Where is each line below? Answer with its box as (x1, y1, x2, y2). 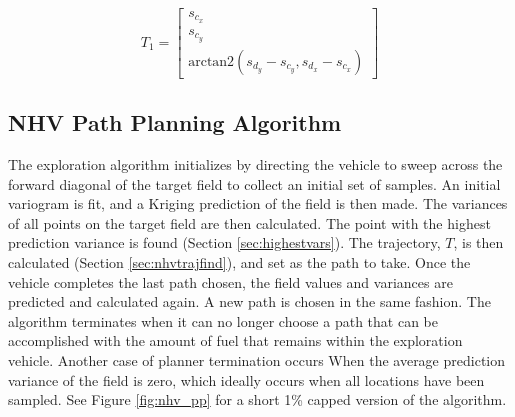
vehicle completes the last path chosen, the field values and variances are (8, 271, 453, 292)
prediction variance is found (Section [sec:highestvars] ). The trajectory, (8, 232, 441, 253)
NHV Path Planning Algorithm (8, 107, 342, 138)
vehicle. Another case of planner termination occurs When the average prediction (8, 349, 505, 370)
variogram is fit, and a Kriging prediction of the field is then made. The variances (8, 193, 508, 214)
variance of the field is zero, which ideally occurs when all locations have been (8, 369, 485, 390)
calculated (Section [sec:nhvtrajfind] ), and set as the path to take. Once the (8, 251, 471, 272)
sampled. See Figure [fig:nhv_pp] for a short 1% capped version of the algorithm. (8, 389, 507, 410)
